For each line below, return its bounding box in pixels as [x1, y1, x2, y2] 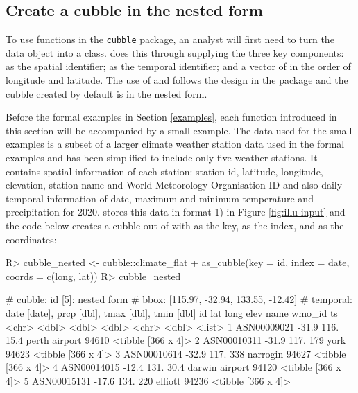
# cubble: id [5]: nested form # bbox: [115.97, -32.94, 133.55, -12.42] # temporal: [6, 292, 352, 306]
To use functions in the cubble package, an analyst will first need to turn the [6, 32, 334, 46]
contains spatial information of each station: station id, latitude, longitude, [6, 164, 323, 178]
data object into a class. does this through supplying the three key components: [6, 45, 344, 60]
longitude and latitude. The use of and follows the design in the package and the [6, 73, 348, 87]
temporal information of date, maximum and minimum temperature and [6, 191, 314, 205]
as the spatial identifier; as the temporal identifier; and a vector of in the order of [6, 59, 351, 73]
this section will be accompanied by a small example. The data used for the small [6, 123, 352, 137]
